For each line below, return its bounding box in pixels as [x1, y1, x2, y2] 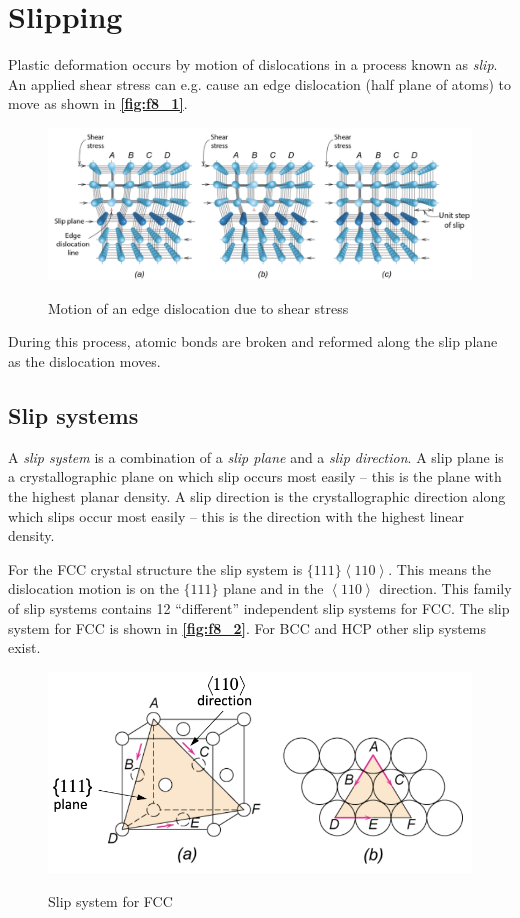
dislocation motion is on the [8, 578, 179, 599]
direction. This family [379, 578, 512, 599]
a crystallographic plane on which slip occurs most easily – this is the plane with [8, 466, 502, 487]
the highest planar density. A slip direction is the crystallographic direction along [8, 486, 506, 507]
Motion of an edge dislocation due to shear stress [48, 297, 349, 318]
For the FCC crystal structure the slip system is [8, 558, 303, 579]
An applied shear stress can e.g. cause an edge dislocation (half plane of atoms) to [8, 73, 512, 94]
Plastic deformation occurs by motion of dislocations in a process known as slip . [8, 54, 498, 75]
